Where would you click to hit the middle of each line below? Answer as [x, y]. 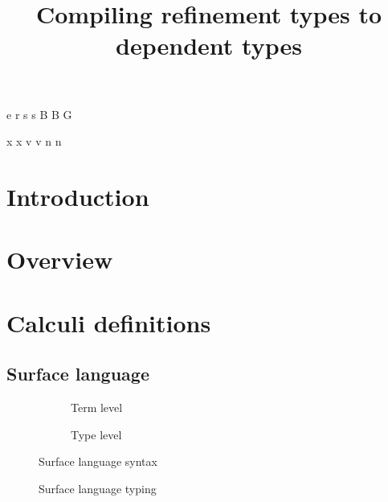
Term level [97, 407]
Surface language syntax [98, 461]
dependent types [209, 45]
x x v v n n [34, 141]
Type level [96, 434]
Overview [60, 259]
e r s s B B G [39, 114]
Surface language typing [98, 488]
